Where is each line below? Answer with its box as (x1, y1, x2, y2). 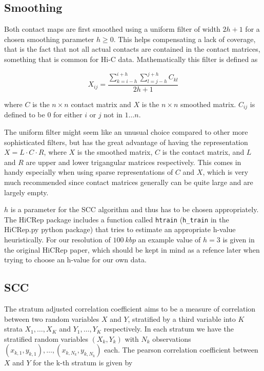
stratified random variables (4, 333, 89, 344)
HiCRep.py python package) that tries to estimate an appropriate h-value (4, 224, 236, 235)
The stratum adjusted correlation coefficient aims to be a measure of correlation (4, 303, 256, 314)
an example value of (138, 234, 201, 244)
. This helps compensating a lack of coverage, (113, 33, 256, 44)
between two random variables (4, 313, 99, 324)
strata (4, 323, 23, 334)
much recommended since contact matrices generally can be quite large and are (4, 176, 253, 187)
